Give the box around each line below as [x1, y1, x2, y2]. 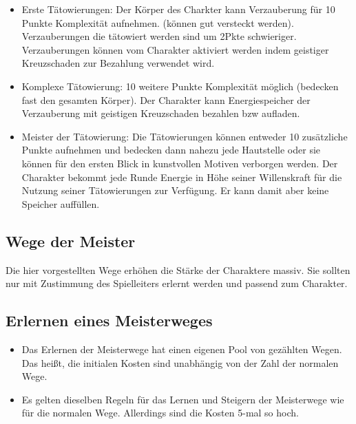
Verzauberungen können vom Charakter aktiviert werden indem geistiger [21, 42, 329, 56]
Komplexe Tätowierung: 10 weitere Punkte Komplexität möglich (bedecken [21, 78, 339, 93]
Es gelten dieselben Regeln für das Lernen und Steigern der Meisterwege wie [21, 392, 344, 406]
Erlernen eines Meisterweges [6, 310, 213, 331]
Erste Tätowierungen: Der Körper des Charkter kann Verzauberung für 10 [21, 2, 335, 16]
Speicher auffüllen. [21, 196, 100, 211]
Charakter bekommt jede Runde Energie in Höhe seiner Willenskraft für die [21, 169, 342, 184]
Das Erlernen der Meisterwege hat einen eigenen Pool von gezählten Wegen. [21, 341, 342, 356]
